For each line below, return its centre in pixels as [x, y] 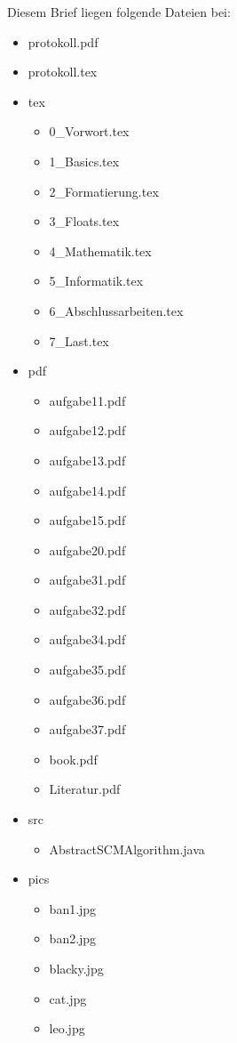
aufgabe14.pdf [87, 490]
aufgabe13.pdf [87, 460]
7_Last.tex [79, 340]
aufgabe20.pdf [87, 550]
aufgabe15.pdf [87, 520]
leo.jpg [67, 1028]
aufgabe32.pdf [87, 609]
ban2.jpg [73, 938]
